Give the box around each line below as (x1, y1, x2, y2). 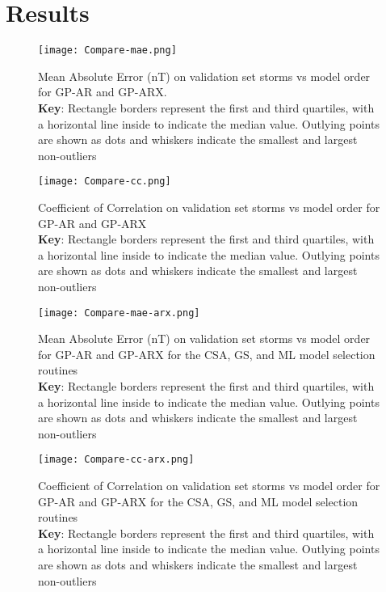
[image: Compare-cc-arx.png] (38, 454, 195, 466)
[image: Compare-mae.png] (38, 44, 177, 57)
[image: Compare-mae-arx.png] (38, 307, 200, 319)
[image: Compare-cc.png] (38, 175, 171, 188)
